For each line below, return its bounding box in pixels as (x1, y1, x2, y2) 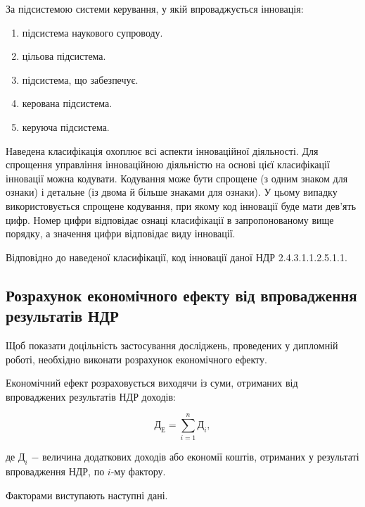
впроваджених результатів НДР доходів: (6, 389, 176, 403)
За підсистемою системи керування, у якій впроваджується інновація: (6, 1, 304, 15)
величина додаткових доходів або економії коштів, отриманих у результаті (41, 449, 359, 464)
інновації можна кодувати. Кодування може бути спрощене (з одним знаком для (6, 170, 348, 185)
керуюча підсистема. (22, 119, 110, 134)
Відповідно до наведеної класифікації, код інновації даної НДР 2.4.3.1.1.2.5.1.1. (6, 249, 347, 264)
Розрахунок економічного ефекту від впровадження (6, 284, 357, 306)
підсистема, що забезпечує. (22, 72, 139, 87)
